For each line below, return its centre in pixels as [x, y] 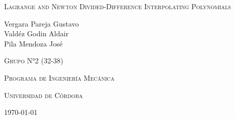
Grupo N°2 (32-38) [34, 61]
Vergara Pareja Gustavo [42, 23]
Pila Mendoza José [33, 43]
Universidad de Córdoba [43, 95]
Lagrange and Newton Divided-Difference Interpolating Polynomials [118, 6]
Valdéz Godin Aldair [37, 33]
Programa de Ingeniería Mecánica [60, 77]
